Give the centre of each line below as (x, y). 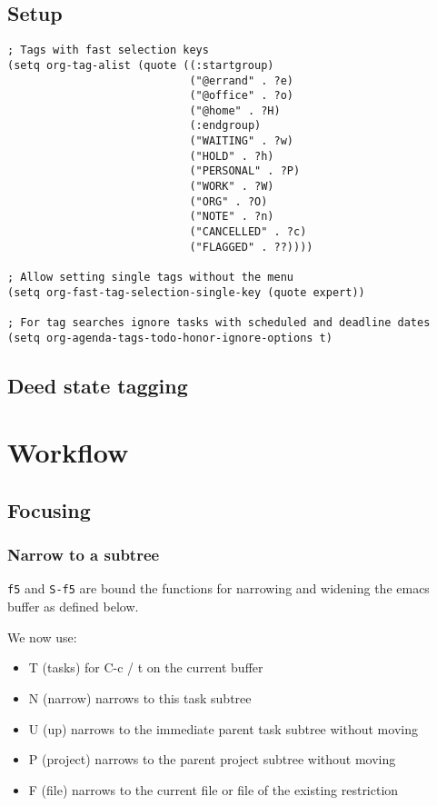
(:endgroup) (225, 126)
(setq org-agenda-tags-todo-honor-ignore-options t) (170, 338)
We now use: (42, 637)
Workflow (68, 452)
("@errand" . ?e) (241, 80)
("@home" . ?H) (235, 110)
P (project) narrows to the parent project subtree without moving (212, 759)
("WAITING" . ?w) (241, 141)
